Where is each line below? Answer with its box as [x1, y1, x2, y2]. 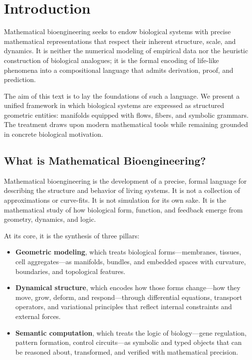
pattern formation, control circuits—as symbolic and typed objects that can [15, 337, 242, 347]
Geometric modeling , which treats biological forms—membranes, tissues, [15, 247, 241, 257]
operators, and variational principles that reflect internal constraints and [15, 301, 232, 312]
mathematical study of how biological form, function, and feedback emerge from [4, 204, 243, 214]
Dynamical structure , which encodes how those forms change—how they [15, 282, 241, 293]
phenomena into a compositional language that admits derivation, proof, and [4, 64, 233, 75]
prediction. [4, 74, 36, 85]
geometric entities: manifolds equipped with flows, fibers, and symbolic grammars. [4, 109, 249, 120]
